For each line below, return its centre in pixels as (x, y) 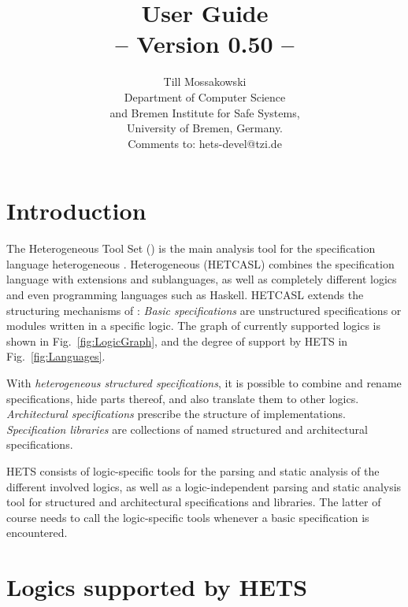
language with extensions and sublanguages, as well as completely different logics (202, 279)
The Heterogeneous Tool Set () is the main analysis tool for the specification (191, 248)
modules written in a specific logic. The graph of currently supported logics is (194, 326)
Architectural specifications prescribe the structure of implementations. (176, 414)
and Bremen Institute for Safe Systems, (205, 112)
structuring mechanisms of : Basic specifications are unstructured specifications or (204, 310)
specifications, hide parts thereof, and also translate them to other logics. (183, 398)
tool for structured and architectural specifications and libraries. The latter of (194, 502)
